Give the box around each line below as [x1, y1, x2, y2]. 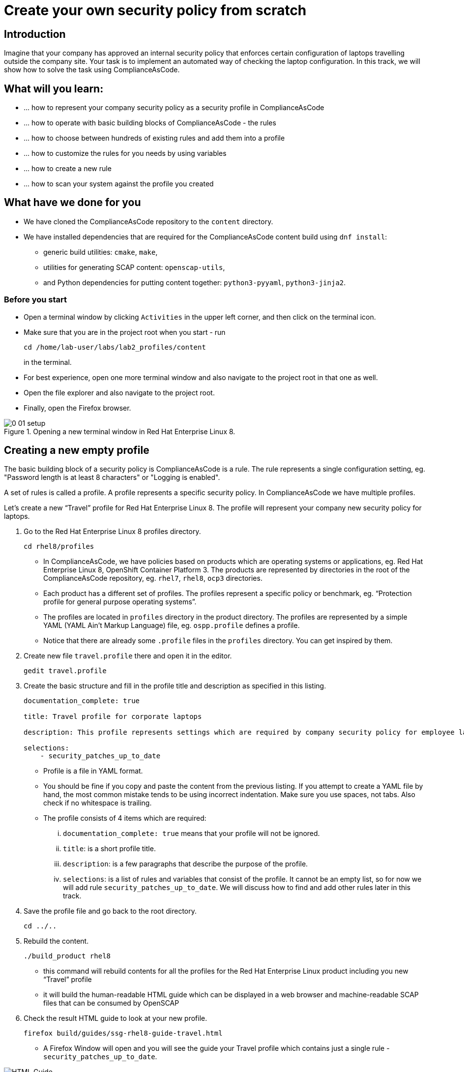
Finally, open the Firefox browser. [24, 403, 131, 412]
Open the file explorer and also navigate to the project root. [24, 388, 215, 397]
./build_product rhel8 [24, 952, 111, 960]
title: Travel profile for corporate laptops [24, 713, 202, 721]
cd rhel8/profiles [24, 542, 94, 551]
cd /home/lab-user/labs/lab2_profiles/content [24, 343, 206, 351]
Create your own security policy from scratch [4, 2, 307, 19]
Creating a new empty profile [4, 444, 149, 457]
